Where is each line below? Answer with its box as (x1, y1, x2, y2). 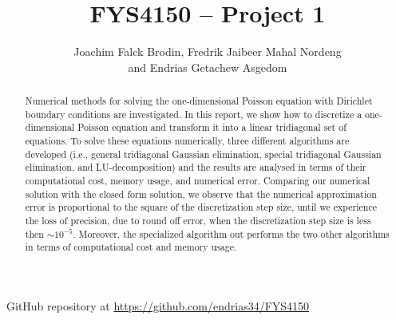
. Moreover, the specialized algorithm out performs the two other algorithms (73, 227, 390, 240)
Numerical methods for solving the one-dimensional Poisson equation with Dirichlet (25, 94, 373, 108)
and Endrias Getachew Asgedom (128, 58, 287, 75)
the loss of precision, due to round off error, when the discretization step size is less (25, 214, 371, 227)
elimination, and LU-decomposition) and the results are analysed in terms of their (25, 160, 366, 174)
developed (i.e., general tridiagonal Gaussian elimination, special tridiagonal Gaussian (25, 147, 382, 160)
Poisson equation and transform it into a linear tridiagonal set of (77, 120, 346, 134)
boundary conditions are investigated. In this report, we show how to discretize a (25, 107, 362, 120)
